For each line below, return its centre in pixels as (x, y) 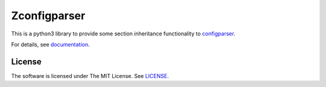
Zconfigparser (48, 16)
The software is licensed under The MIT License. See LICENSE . (90, 76)
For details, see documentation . (50, 44)
